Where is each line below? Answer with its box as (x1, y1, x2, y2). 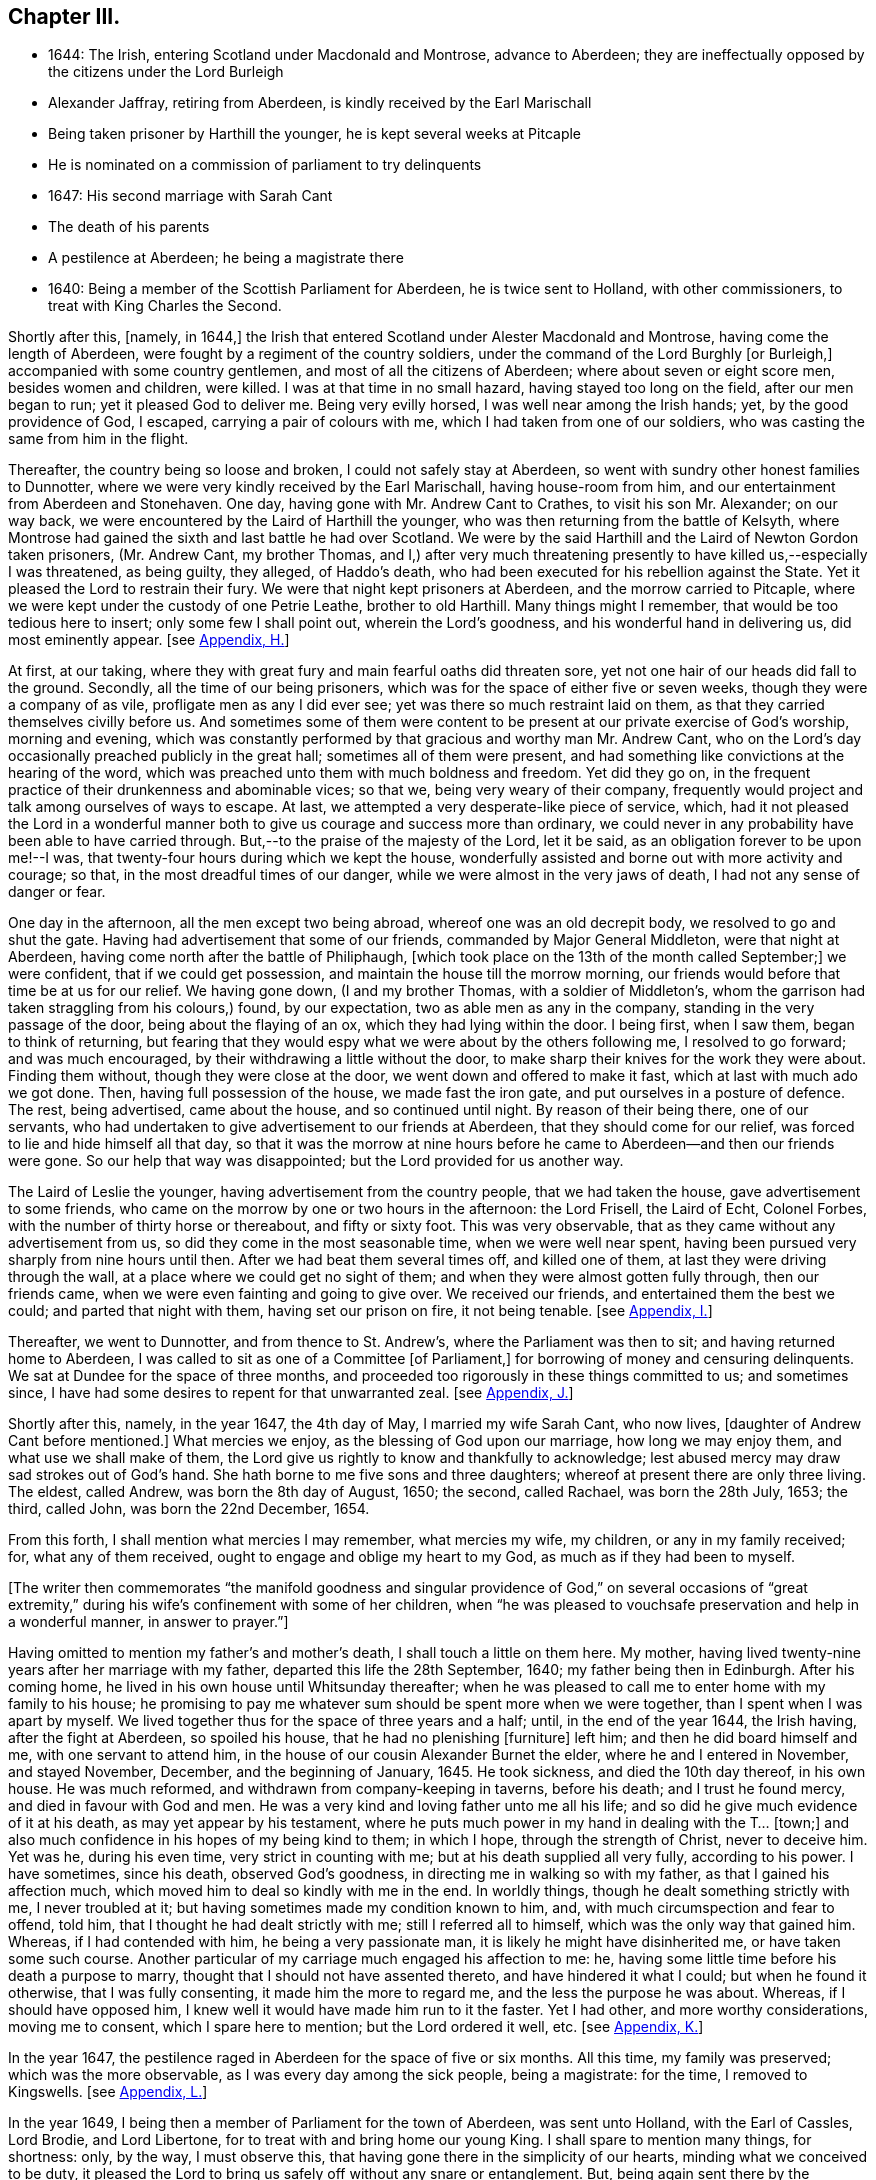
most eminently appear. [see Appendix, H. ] (8, 631, 290, 649)
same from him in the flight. (8, 430, 189, 448)
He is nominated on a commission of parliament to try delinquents (48, 156, 482, 174)
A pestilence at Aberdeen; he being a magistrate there (48, 249, 404, 267)
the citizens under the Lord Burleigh (48, 63, 284, 81)
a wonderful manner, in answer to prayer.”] (8, 1613, 289, 1631)
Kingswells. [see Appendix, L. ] (8, 2083, 208, 2101)
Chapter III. (8, 4, 121, 29)
